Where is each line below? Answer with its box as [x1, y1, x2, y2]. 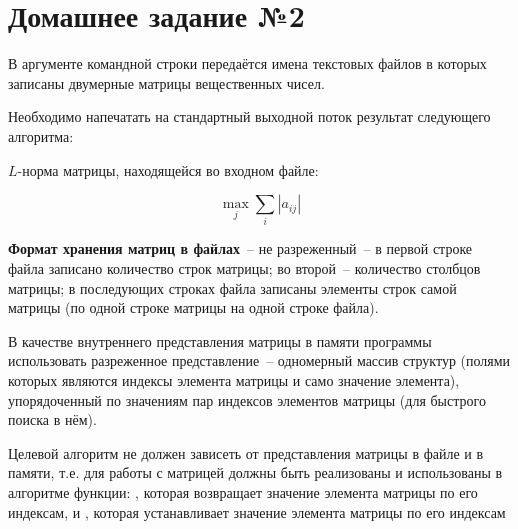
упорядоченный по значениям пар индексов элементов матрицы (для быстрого [8, 389, 486, 410]
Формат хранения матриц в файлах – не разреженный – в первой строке [8, 238, 473, 259]
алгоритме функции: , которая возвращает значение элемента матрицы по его [8, 481, 478, 502]
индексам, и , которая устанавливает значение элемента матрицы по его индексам [8, 501, 506, 522]
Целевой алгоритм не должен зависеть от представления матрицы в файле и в [8, 442, 484, 463]
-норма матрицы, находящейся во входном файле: [17, 159, 319, 180]
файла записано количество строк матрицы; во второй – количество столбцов [8, 258, 481, 279]
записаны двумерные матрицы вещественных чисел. [8, 72, 325, 93]
